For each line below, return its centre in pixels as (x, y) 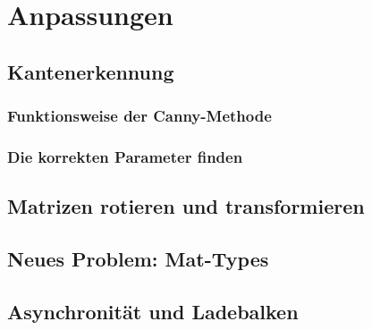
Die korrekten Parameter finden (125, 156)
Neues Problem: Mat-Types (138, 259)
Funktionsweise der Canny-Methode (139, 116)
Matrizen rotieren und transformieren (186, 206)
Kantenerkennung (91, 71)
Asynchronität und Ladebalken (153, 311)
